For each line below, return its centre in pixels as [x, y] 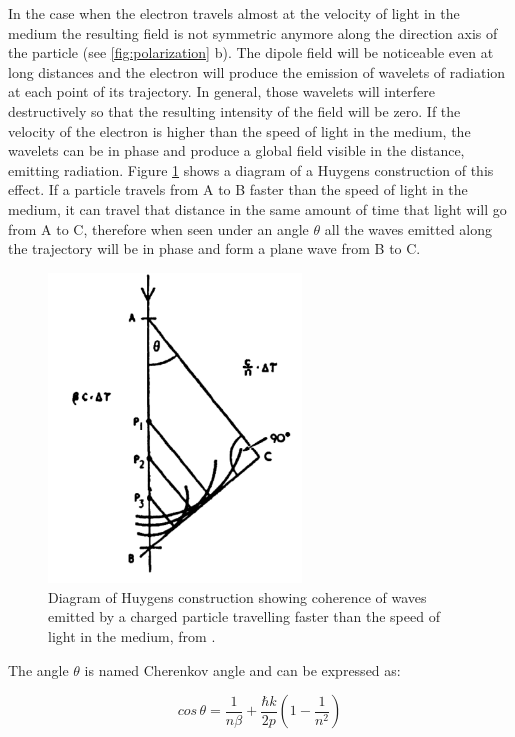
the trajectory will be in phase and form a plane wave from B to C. [214, 248]
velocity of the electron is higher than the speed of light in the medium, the [239, 130]
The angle [38, 669]
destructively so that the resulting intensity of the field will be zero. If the [234, 110]
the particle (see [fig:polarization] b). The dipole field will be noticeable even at [251, 52]
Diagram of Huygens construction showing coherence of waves [237, 596]
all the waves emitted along [408, 228]
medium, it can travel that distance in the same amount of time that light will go [257, 208]
